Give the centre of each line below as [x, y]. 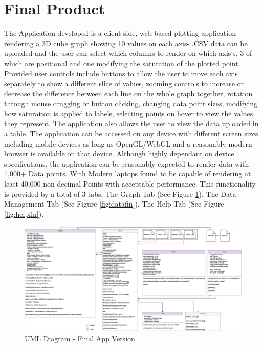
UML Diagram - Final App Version [80, 338]
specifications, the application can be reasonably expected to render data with [127, 163]
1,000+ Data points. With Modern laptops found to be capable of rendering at [128, 173]
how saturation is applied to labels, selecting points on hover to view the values [129, 113]
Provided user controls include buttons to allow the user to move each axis [121, 73]
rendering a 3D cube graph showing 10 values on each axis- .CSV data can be [126, 43]
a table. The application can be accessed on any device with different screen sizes [131, 134]
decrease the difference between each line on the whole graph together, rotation [128, 93]
